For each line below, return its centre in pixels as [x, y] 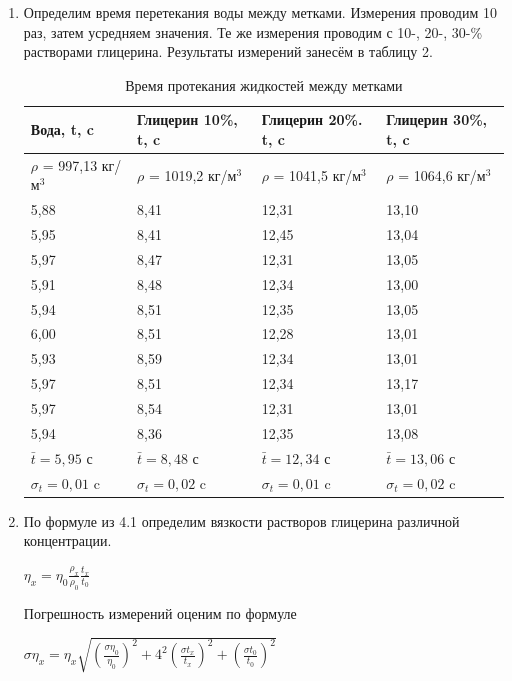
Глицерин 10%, [187, 119]
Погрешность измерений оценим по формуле [160, 612]
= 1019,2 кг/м [192, 174]
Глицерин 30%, [437, 119]
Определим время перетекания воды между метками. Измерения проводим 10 [260, 12]
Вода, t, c [62, 129]
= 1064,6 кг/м [442, 174]
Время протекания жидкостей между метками [264, 84]
